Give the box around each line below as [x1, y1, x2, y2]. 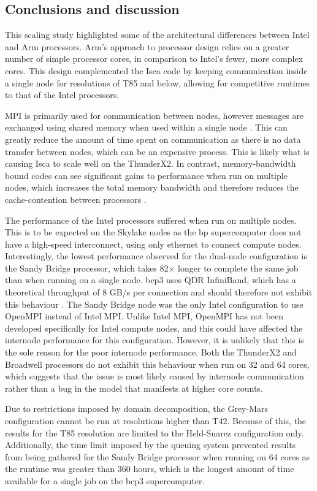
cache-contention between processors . [5, 192, 147, 205]
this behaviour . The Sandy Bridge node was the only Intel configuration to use [5, 297, 304, 310]
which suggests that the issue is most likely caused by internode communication [5, 370, 304, 383]
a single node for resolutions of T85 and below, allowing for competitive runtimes [5, 76, 310, 89]
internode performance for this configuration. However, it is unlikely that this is [5, 333, 304, 346]
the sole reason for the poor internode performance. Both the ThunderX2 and [5, 346, 297, 359]
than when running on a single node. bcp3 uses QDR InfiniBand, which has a [5, 273, 296, 286]
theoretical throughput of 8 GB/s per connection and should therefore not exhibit [5, 286, 313, 299]
